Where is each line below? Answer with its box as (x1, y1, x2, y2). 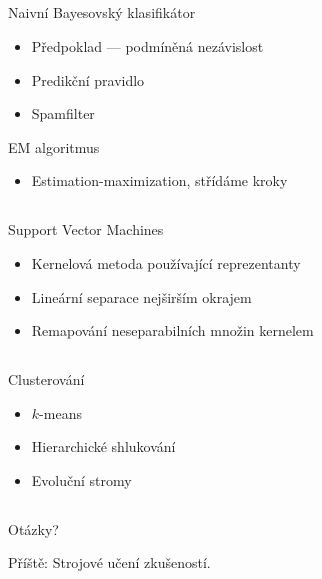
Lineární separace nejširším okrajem (31, 286, 252, 307)
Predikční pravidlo (31, 69, 145, 90)
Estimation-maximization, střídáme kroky (31, 170, 288, 191)
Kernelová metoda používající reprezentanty (31, 252, 301, 273)
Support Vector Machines (8, 219, 164, 240)
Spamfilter (31, 103, 95, 124)
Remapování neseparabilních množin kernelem (31, 320, 314, 341)
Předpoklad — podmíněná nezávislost (31, 35, 264, 56)
